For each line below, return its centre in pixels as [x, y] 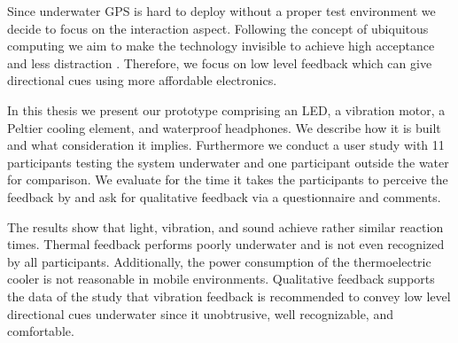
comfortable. [41, 331]
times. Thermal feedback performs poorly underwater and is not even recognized [226, 244]
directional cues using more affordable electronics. [142, 80]
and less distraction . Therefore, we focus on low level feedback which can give [220, 62]
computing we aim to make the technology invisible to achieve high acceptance [221, 46]
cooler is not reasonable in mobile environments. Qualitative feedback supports [221, 279]
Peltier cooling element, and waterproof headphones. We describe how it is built [224, 127]
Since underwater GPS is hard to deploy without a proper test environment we [221, 11]
